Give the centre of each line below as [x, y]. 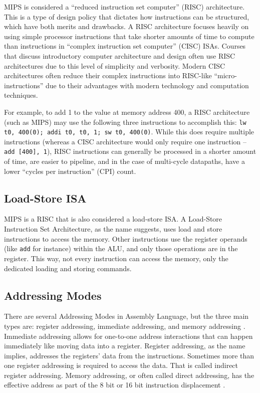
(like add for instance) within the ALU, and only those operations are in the [121, 248]
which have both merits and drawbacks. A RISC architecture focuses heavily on [126, 26]
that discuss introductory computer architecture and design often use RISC [120, 55]
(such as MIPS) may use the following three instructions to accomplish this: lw [125, 122]
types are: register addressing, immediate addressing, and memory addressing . [125, 326]
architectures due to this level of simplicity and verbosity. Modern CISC [115, 65]
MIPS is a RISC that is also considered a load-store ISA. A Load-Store [113, 219]
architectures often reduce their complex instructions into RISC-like [108, 75]
